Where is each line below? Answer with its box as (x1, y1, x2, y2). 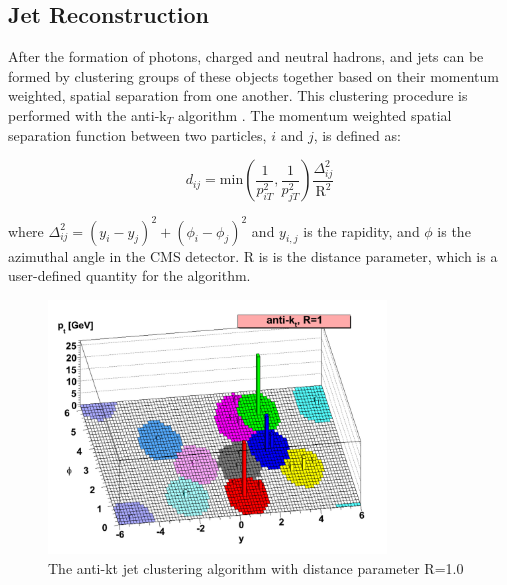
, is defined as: (313, 124, 401, 145)
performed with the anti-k (8, 104, 167, 125)
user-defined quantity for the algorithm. (8, 265, 251, 286)
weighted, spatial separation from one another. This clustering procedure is (8, 85, 468, 106)
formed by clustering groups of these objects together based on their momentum (8, 65, 499, 86)
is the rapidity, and (303, 220, 420, 241)
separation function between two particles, (8, 124, 267, 145)
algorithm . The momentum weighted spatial (177, 104, 452, 125)
